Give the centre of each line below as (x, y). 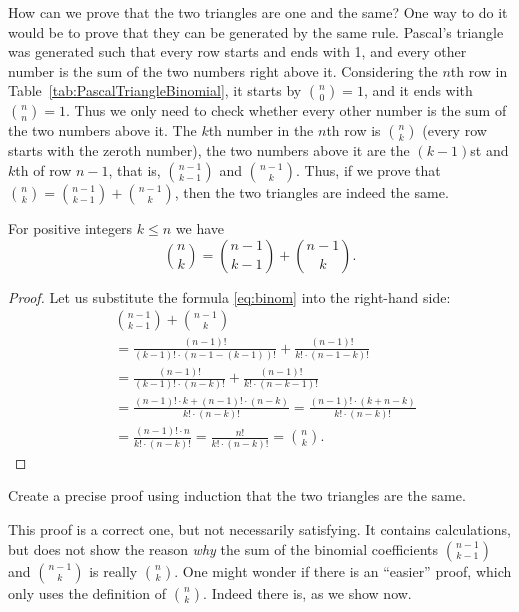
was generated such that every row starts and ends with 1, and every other (237, 51)
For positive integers (70, 227)
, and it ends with (418, 90)
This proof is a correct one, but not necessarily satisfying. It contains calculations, (259, 529)
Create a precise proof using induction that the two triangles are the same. (237, 495)
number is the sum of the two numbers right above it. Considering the (223, 70)
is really (113, 570)
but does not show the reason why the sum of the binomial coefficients (223, 548)
